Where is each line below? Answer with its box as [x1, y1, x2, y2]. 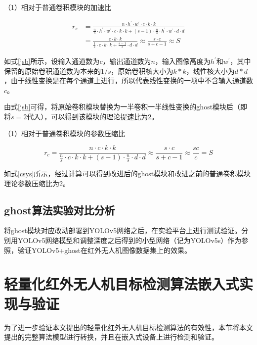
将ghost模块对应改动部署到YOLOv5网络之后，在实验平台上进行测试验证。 [4, 225, 242, 236]
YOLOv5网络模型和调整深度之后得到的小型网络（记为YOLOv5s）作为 [17, 235, 242, 246]
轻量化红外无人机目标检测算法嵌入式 [4, 274, 240, 294]
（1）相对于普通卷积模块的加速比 [4, 2, 111, 12]
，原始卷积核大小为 [111, 65, 173, 76]
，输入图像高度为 [155, 56, 211, 66]
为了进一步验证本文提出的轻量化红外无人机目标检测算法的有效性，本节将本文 [4, 322, 253, 332]
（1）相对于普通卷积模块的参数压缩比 [4, 128, 125, 138]
